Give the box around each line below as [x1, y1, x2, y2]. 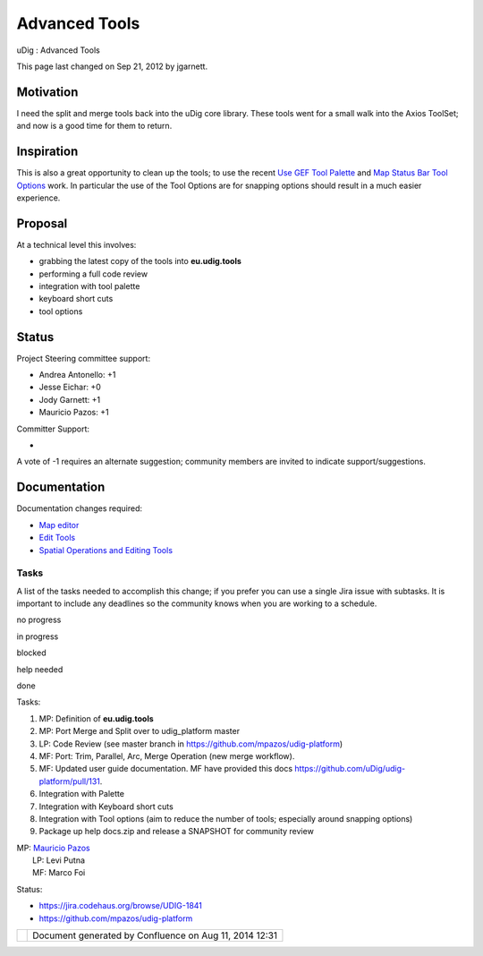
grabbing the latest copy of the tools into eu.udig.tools [38, 256, 241, 267]
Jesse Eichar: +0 [38, 381, 102, 393]
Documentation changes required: [16, 503, 143, 514]
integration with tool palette [38, 281, 140, 291]
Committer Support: [16, 423, 89, 434]
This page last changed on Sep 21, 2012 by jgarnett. [16, 61, 208, 72]
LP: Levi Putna [32, 855, 85, 866]
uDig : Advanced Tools [16, 45, 100, 55]
